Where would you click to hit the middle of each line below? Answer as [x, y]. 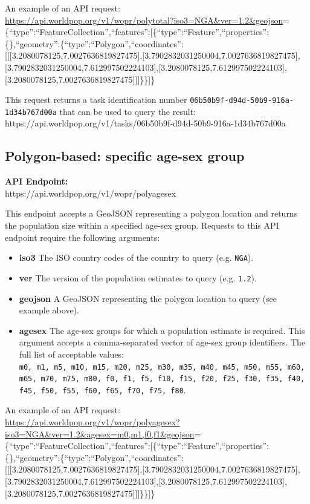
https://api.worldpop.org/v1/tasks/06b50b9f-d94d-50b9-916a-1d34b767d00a [145, 123]
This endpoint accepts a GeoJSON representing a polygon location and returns [151, 213]
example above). [49, 310]
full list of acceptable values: [72, 354]
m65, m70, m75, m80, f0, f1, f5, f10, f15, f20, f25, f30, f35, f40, [162, 379]
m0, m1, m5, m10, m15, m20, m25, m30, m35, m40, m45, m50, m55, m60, [162, 367]
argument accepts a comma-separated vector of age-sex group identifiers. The [162, 342]
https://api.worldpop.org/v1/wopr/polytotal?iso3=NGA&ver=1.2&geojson [144, 20]
